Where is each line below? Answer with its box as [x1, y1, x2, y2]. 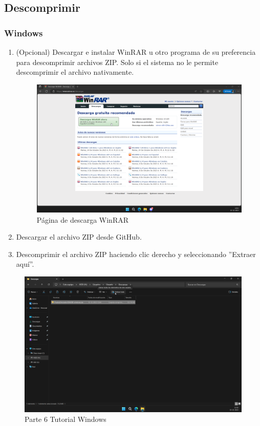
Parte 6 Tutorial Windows [25, 414, 106, 424]
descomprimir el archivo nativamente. [16, 67, 134, 77]
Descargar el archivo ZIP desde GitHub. [16, 231, 142, 242]
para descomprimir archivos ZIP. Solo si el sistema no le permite [16, 56, 219, 67]
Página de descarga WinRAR [36, 214, 128, 225]
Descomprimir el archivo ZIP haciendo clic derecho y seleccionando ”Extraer [16, 248, 256, 259]
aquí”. [16, 259, 34, 269]
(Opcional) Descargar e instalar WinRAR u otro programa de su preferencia [16, 47, 256, 57]
